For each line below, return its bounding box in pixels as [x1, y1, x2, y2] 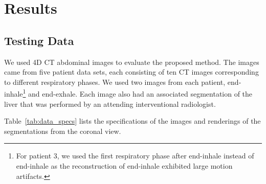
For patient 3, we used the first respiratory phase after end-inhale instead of [16, 150, 254, 161]
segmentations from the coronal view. [4, 125, 121, 136]
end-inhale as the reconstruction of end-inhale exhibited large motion [16, 160, 233, 171]
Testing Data [4, 32, 74, 48]
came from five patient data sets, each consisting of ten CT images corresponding [4, 66, 259, 77]
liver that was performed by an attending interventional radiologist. [4, 98, 216, 109]
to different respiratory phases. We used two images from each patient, [4, 76, 226, 87]
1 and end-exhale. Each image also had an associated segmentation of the [23, 87, 253, 99]
